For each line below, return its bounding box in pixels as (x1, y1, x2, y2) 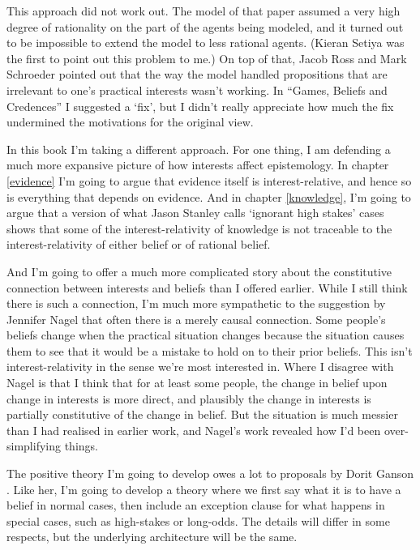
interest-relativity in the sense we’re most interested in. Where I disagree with (6, 358, 394, 375)
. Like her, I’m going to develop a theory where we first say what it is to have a (6, 480, 401, 497)
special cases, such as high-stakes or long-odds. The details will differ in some (6, 512, 390, 529)
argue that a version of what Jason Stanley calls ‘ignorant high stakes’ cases (6, 204, 384, 221)
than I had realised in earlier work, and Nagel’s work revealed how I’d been (6, 421, 381, 438)
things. (64, 437, 98, 454)
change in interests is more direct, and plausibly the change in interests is (6, 390, 371, 407)
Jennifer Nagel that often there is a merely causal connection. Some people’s (6, 310, 386, 327)
